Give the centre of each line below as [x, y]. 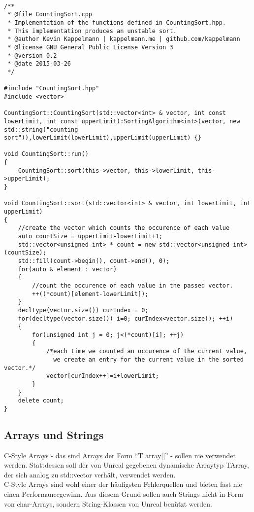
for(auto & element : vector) [67, 269]
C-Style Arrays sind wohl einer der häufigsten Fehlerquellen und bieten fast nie [123, 484]
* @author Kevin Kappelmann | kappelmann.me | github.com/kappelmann [124, 39]
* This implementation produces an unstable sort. [92, 31]
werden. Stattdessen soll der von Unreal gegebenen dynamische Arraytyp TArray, [127, 465]
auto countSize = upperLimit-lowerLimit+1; [90, 237]
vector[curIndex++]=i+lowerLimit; [102, 376]
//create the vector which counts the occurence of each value [124, 228]
